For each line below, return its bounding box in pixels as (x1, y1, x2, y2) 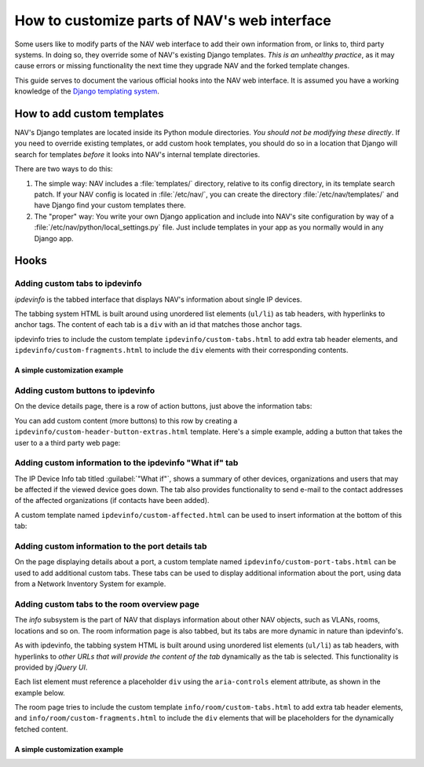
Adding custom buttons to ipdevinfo (14, 385, 155, 396)
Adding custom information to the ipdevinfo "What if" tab (14, 457, 239, 468)
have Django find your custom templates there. (34, 200, 186, 210)
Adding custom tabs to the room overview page (14, 598, 200, 609)
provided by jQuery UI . (14, 662, 88, 672)
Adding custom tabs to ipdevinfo (14, 278, 142, 289)
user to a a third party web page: (14, 438, 121, 447)
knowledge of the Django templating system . (14, 86, 160, 96)
